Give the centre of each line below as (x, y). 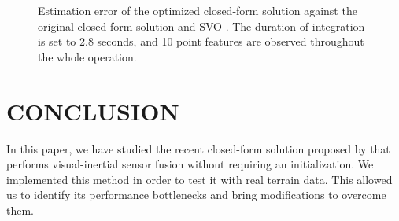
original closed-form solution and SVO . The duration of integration (201, 26)
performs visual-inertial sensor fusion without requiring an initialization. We (190, 164)
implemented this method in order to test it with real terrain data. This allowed (199, 179)
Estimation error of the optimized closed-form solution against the (198, 10)
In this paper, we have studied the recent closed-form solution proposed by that (198, 148)
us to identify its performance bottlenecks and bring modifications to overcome (196, 195)
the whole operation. (87, 56)
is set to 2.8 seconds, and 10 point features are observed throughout (201, 41)
